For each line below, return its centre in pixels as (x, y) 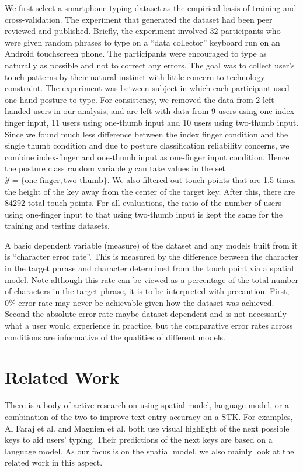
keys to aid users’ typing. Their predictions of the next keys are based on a (139, 440)
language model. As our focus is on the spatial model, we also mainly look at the (149, 451)
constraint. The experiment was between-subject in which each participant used (147, 88)
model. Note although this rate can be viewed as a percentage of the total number (152, 279)
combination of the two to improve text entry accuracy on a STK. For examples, (149, 416)
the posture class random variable (65, 168)
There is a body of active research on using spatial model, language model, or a (147, 405)
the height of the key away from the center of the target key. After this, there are (150, 191)
